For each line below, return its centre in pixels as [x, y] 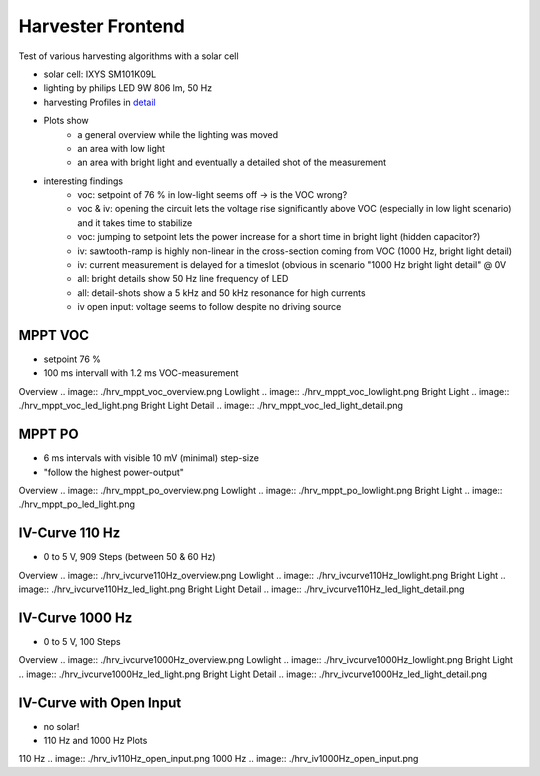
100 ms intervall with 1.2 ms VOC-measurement [141, 373]
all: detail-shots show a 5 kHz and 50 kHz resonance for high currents [221, 292]
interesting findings [83, 181]
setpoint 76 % [72, 359]
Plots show [66, 121]
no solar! [61, 726]
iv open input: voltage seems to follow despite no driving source [209, 307]
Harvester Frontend [101, 26]
